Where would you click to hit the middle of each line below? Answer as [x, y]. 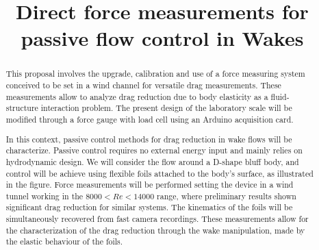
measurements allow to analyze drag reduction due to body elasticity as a [137, 96]
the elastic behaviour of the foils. [64, 241]
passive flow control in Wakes [162, 38]
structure [22, 108]
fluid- [280, 96]
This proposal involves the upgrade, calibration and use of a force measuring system [155, 74]
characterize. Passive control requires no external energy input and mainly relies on [154, 150]
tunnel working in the [44, 196]
